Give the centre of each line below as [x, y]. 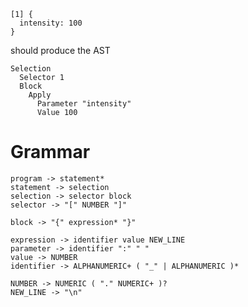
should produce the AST [60, 50]
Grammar [50, 152]
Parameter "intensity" [84, 104]
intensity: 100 [51, 23]
